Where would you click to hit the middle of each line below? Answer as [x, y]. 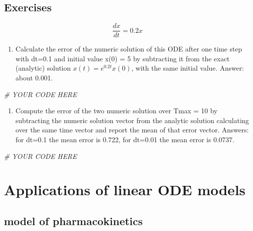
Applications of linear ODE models [125, 190]
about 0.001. [34, 78]
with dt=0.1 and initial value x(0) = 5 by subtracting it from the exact [123, 58]
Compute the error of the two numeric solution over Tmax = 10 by [116, 111]
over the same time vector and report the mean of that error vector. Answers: [132, 130]
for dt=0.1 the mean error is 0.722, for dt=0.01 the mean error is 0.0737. [125, 140]
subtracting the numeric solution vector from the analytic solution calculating [132, 120]
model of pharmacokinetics [74, 220]
